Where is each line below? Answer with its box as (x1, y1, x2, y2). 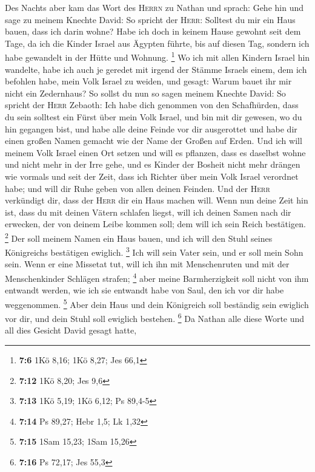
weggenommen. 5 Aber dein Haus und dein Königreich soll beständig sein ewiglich (5, 296, 309, 310)
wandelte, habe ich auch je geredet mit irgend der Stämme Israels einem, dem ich (5, 63, 307, 75)
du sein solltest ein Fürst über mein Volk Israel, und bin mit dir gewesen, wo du (5, 111, 302, 123)
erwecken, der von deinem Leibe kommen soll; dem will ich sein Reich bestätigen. (5, 217, 306, 230)
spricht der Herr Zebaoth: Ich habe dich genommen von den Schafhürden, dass (5, 98, 299, 111)
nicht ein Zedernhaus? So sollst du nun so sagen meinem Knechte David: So (5, 86, 286, 99)
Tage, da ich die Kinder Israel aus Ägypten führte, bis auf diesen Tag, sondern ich (5, 36, 310, 49)
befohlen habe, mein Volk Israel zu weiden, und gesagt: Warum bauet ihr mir (5, 75, 292, 87)
